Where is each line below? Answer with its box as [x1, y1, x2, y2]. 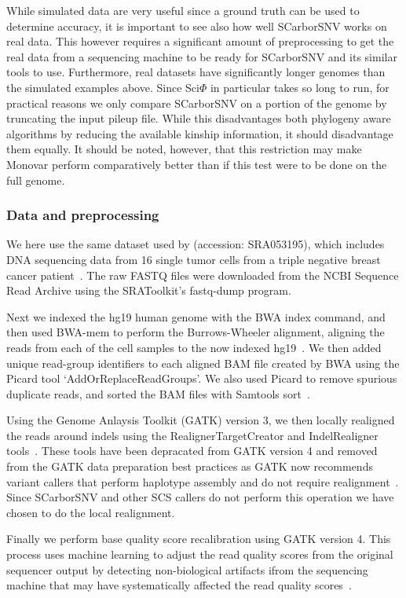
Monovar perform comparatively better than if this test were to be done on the [6, 156, 387, 172]
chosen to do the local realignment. [6, 504, 175, 520]
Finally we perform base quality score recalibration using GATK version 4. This [6, 530, 391, 547]
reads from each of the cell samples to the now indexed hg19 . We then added [6, 339, 382, 355]
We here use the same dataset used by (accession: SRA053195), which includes [6, 236, 385, 252]
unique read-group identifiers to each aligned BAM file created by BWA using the [6, 354, 400, 371]
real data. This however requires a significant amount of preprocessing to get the [6, 33, 394, 50]
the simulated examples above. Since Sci [6, 79, 199, 95]
